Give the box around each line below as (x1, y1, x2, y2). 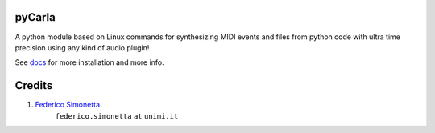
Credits (14, 79, 53, 92)
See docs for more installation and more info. (14, 58, 164, 67)
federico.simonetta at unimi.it (55, 111, 179, 120)
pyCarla (14, 10, 56, 24)
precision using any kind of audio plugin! (14, 42, 150, 52)
